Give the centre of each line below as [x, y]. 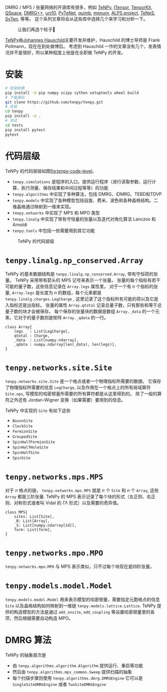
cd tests [14, 125]
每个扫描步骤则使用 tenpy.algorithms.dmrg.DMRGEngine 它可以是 [78, 678]
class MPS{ [16, 512]
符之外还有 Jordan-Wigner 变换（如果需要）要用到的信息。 [65, 400]
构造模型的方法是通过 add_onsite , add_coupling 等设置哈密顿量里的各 [84, 612]
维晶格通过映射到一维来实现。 [43, 207]
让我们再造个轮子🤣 [37, 29]
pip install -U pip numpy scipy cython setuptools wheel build [72, 93]
